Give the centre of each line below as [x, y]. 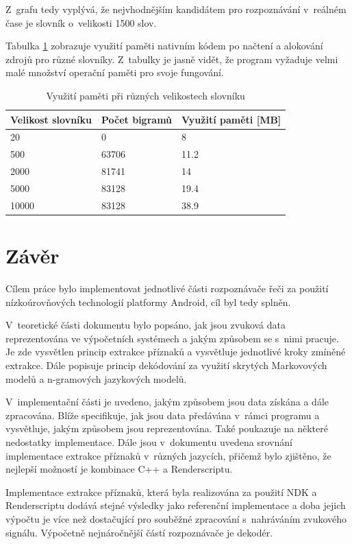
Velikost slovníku [51, 119]
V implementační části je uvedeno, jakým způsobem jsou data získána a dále [167, 402]
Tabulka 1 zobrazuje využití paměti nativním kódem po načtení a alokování [164, 46]
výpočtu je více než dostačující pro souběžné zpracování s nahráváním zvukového [176, 518]
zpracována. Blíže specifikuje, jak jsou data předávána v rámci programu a [163, 415]
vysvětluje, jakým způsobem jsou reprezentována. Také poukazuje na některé [167, 428]
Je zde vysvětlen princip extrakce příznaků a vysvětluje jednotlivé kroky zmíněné [176, 352]
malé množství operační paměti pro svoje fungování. [115, 72]
